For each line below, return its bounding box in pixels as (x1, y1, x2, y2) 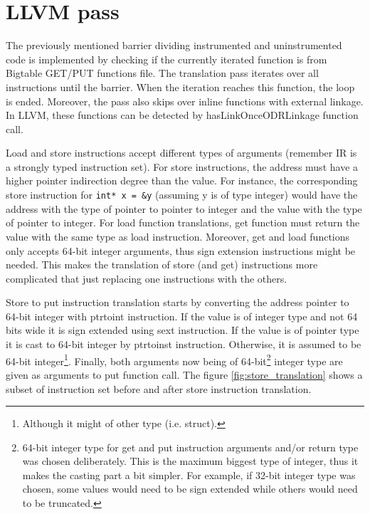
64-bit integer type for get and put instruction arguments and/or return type (22, 439, 359, 454)
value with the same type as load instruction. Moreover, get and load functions (6, 229, 350, 243)
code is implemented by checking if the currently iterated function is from (6, 51, 327, 66)
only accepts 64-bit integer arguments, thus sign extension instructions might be (6, 243, 356, 258)
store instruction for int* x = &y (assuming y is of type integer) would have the (6, 187, 358, 202)
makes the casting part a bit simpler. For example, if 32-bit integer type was (22, 467, 356, 482)
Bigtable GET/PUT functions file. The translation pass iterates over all (6, 65, 319, 80)
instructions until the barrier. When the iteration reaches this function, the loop (6, 79, 355, 94)
